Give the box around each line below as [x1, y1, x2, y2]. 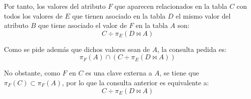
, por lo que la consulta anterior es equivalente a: [62, 77, 209, 87]
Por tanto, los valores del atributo [4, 1, 106, 11]
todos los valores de [4, 10, 63, 21]
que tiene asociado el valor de [38, 20, 127, 30]
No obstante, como [4, 68, 60, 78]
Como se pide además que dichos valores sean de [4, 44, 150, 54]
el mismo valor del [175, 10, 231, 21]
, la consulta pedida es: [157, 44, 226, 54]
